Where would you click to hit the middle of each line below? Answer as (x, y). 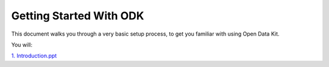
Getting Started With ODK (78, 16)
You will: (22, 45)
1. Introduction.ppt (34, 56)
